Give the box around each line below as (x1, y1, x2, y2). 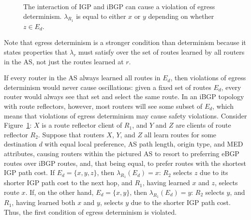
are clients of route (176, 120, 231, 130)
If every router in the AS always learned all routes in (4, 73, 161, 83)
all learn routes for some (144, 129, 217, 139)
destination (4, 139, 37, 149)
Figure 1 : (4, 120, 32, 130)
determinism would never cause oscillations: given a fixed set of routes (4, 82, 211, 92)
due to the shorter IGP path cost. (131, 197, 231, 207)
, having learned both (12, 197, 75, 207)
